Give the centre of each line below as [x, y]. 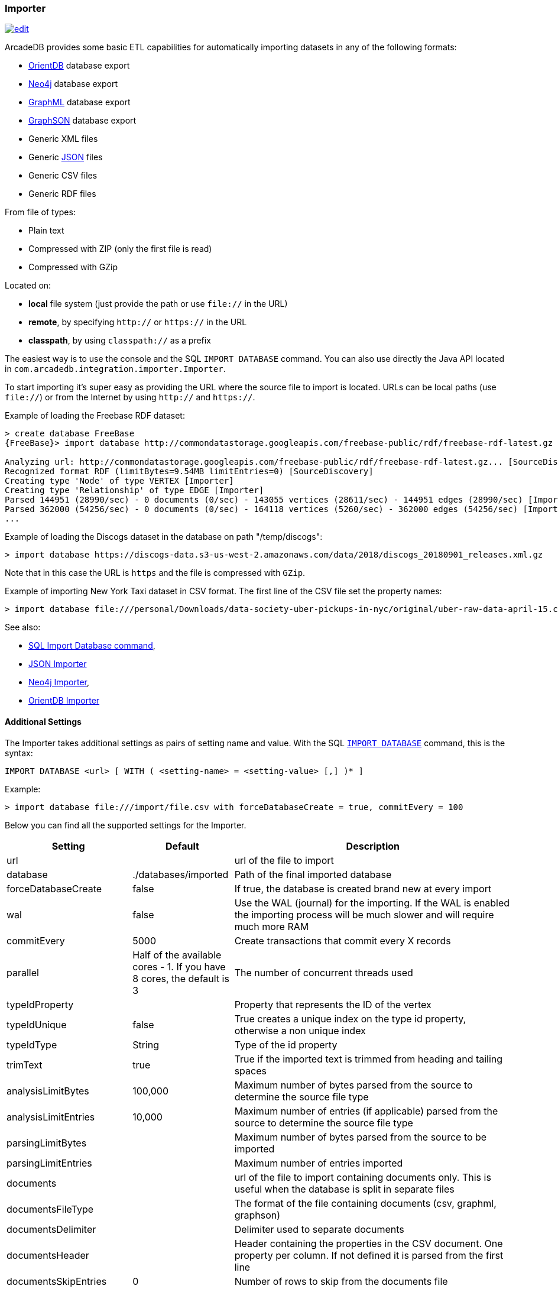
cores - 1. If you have [179, 966]
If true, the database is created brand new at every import [363, 888]
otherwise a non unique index [300, 1030]
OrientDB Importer [64, 701]
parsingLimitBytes [47, 1143]
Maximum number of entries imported [319, 1163]
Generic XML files [63, 139]
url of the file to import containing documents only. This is [363, 1177]
